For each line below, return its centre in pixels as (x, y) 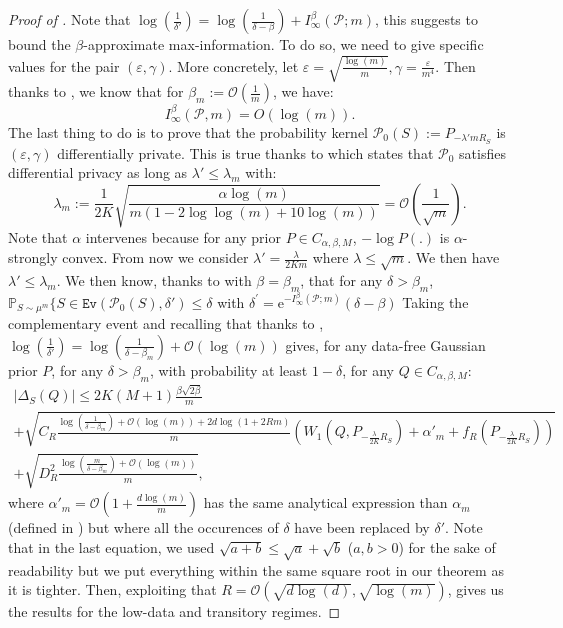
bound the (39, 44)
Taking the (435, 301)
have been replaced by (362, 527)
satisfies (482, 152)
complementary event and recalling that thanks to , (166, 323)
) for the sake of (447, 546)
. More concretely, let (233, 65)
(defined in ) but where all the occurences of (143, 527)
